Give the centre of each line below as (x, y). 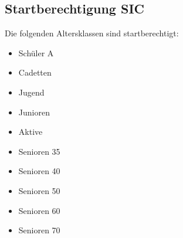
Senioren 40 (39, 171)
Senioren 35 (39, 151)
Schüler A (36, 52)
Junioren (34, 112)
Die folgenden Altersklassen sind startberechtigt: (92, 33)
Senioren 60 (39, 210)
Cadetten (35, 72)
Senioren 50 (39, 190)
